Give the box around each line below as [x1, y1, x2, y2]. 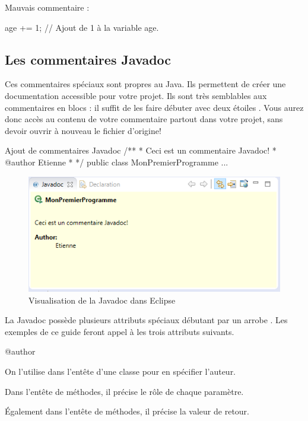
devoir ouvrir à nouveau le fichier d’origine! [5, 124, 161, 136]
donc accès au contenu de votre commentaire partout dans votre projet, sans [5, 113, 283, 125]
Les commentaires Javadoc [5, 50, 172, 68]
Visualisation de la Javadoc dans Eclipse [28, 294, 176, 306]
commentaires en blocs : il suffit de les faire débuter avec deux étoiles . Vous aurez [5, 101, 304, 113]
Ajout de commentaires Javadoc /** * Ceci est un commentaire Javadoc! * [5, 144, 277, 157]
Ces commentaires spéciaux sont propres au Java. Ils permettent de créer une [5, 78, 286, 90]
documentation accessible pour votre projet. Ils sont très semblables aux [5, 89, 267, 101]
